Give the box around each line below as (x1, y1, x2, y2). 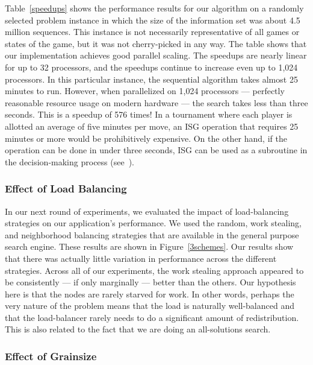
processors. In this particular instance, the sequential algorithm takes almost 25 (5, 72, 298, 85)
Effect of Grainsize (5, 348, 97, 363)
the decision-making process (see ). (5, 155, 134, 168)
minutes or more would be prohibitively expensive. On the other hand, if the (5, 132, 287, 144)
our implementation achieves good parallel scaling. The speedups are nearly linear (5, 49, 307, 62)
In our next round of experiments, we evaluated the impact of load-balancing (5, 205, 289, 217)
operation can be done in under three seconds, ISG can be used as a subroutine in (5, 144, 308, 156)
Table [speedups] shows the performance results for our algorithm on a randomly (5, 2, 304, 14)
